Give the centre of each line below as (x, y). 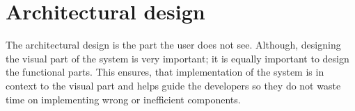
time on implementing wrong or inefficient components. (123, 99)
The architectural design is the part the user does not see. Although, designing (173, 45)
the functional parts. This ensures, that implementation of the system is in (165, 72)
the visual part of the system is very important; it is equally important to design (177, 58)
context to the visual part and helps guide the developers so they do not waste (173, 85)
